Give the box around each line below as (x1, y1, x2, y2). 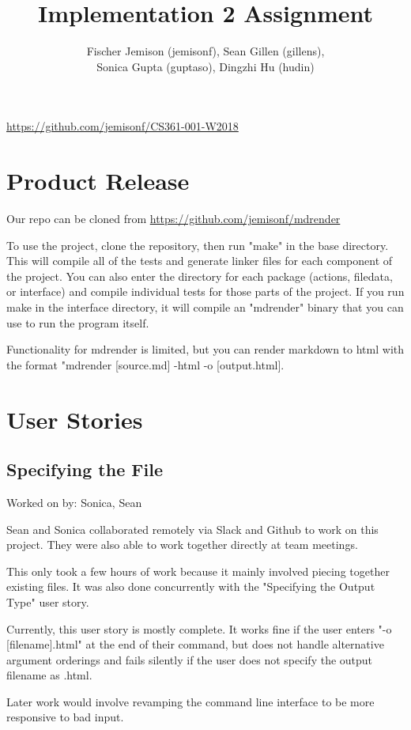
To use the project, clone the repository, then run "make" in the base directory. (6, 236, 389, 253)
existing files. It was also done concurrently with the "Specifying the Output (6, 578, 375, 595)
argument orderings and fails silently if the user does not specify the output (6, 651, 373, 668)
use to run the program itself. (6, 314, 149, 331)
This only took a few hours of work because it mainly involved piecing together (6, 562, 390, 579)
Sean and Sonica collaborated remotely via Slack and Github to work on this (6, 520, 379, 537)
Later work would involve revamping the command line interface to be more (6, 693, 375, 709)
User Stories (6, 403, 143, 435)
